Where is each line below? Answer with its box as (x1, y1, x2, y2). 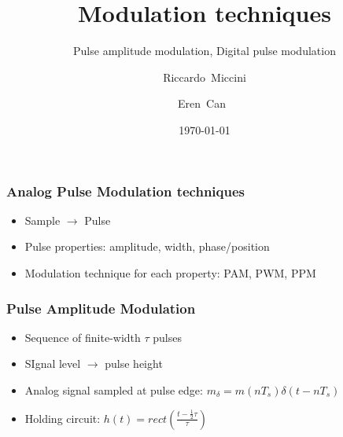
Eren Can (178, 95, 226, 112)
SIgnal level (24, 355, 81, 372)
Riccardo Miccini (163, 68, 246, 85)
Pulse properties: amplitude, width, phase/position (24, 238, 270, 255)
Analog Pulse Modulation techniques (6, 181, 245, 200)
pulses (153, 329, 182, 345)
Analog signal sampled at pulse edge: (24, 381, 203, 398)
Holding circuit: (24, 409, 101, 426)
